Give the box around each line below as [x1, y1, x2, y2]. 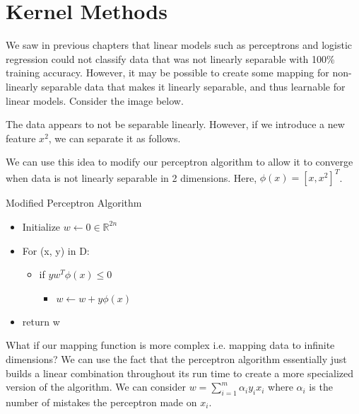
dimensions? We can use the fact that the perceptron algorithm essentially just [6, 351, 347, 366]
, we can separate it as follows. [48, 130, 181, 145]
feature [6, 130, 36, 145]
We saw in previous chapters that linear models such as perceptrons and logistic [6, 38, 353, 52]
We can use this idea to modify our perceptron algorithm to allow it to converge [6, 154, 353, 169]
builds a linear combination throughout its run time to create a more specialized [6, 365, 353, 380]
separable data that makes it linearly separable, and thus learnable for [41, 79, 346, 93]
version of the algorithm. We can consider [6, 379, 186, 394]
